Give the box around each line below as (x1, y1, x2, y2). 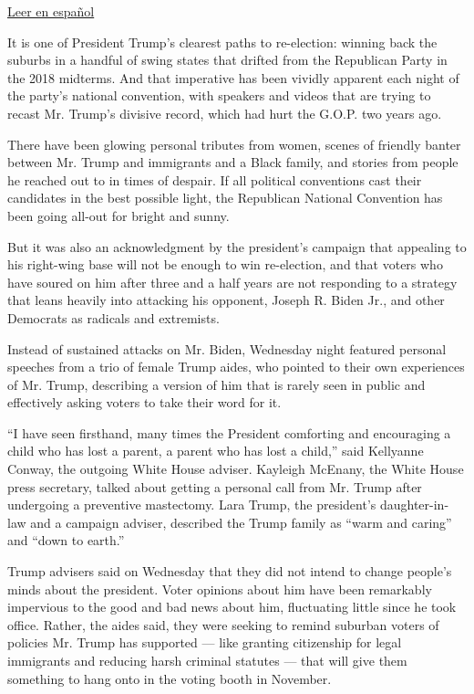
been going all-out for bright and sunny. (7, 205, 230, 225)
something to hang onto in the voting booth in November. (7, 668, 332, 688)
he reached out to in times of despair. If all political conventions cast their (7, 170, 422, 189)
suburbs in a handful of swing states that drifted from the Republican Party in (7, 50, 448, 69)
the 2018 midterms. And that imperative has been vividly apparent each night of (7, 68, 459, 87)
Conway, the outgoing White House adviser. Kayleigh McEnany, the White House (7, 459, 464, 478)
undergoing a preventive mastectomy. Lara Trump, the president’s (7, 495, 376, 514)
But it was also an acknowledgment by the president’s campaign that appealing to (7, 237, 467, 256)
